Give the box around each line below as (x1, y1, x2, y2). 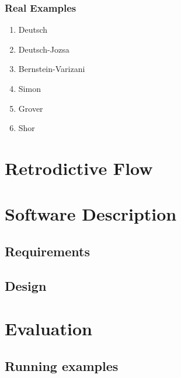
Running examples (5, 356, 119, 374)
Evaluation (5, 317, 92, 341)
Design (5, 276, 47, 294)
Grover (18, 102, 43, 114)
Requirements (5, 242, 90, 260)
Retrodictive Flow (5, 156, 153, 180)
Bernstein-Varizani (18, 63, 85, 75)
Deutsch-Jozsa (18, 43, 69, 55)
